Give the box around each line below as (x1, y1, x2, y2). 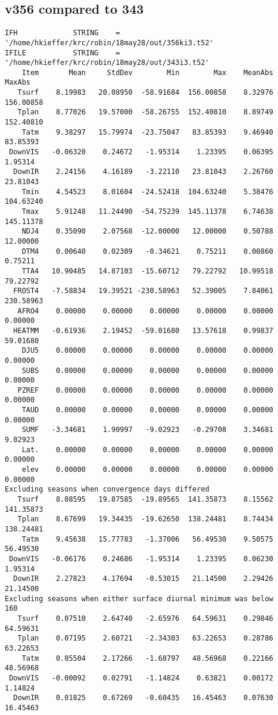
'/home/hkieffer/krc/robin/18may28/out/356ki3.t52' (5, 38, 214, 47)
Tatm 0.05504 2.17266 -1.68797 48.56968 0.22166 (21, 654, 274, 663)
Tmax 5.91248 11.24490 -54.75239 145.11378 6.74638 (21, 207, 274, 216)
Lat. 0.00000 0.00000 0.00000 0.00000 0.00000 (21, 445, 274, 454)
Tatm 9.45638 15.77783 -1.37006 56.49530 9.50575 (21, 534, 274, 543)
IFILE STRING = (5, 48, 120, 57)
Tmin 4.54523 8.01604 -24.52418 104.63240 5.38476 (21, 187, 274, 196)
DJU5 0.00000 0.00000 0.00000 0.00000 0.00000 (21, 346, 274, 355)
